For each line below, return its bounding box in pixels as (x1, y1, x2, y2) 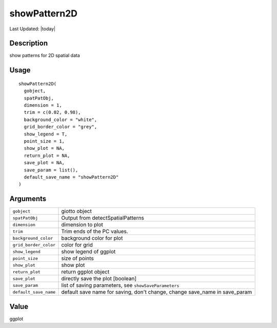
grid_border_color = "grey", (24, 124, 97, 130)
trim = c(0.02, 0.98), (24, 109, 81, 115)
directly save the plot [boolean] (61, 275, 137, 282)
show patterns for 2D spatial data (9, 52, 81, 59)
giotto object (61, 208, 92, 215)
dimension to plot (61, 221, 104, 228)
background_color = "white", (24, 117, 97, 123)
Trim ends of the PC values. (61, 228, 128, 235)
